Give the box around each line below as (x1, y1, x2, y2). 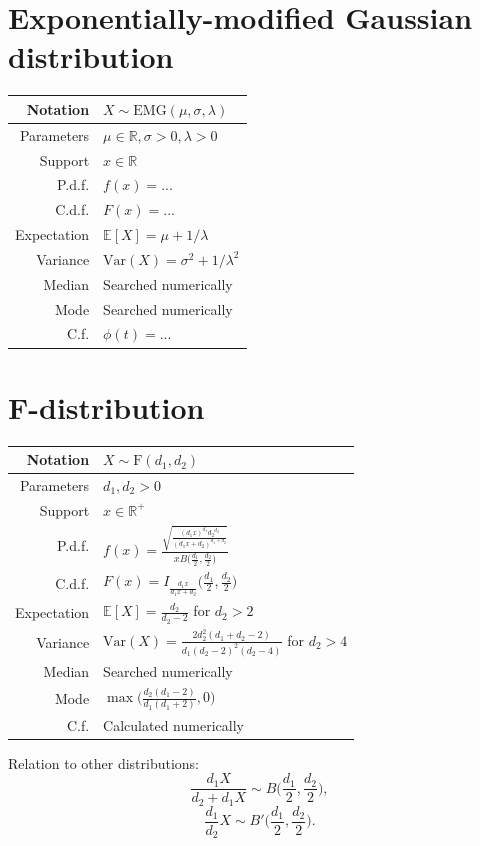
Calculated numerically (103, 714, 244, 735)
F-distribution (8, 386, 205, 427)
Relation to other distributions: (8, 752, 200, 773)
